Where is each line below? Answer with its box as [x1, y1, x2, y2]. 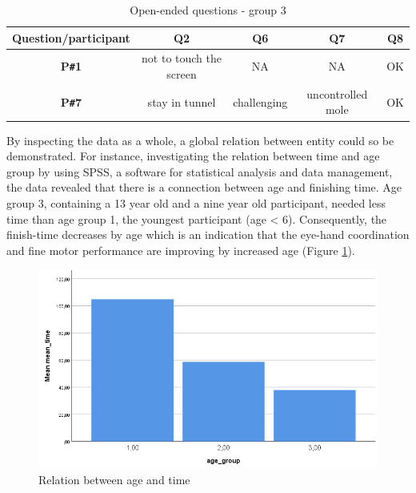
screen [166, 66, 197, 83]
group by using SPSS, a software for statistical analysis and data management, [6, 163, 393, 180]
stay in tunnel [147, 93, 216, 110]
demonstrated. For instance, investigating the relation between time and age [6, 147, 380, 164]
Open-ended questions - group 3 [130, 2, 286, 18]
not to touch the [142, 50, 222, 67]
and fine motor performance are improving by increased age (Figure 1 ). [6, 241, 355, 258]
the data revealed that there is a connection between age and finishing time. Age [6, 179, 402, 196]
